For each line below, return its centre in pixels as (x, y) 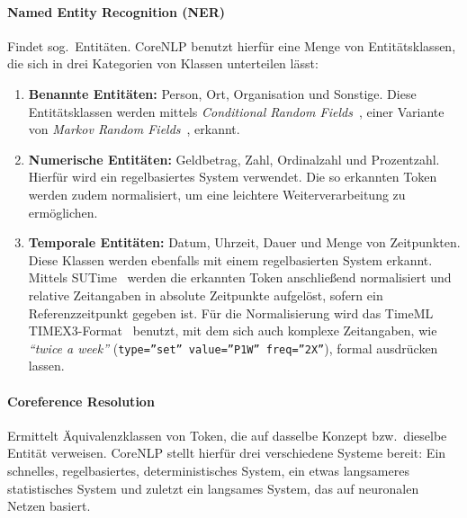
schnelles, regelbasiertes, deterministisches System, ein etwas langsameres (208, 470)
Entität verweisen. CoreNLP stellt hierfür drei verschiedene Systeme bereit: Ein (227, 453)
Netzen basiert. (49, 506)
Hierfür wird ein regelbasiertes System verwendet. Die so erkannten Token (233, 177)
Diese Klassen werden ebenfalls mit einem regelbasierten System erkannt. (230, 259)
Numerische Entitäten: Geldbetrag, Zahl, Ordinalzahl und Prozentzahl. (234, 159)
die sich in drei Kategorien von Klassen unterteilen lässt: (163, 63)
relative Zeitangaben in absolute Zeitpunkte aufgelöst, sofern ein (206, 295)
